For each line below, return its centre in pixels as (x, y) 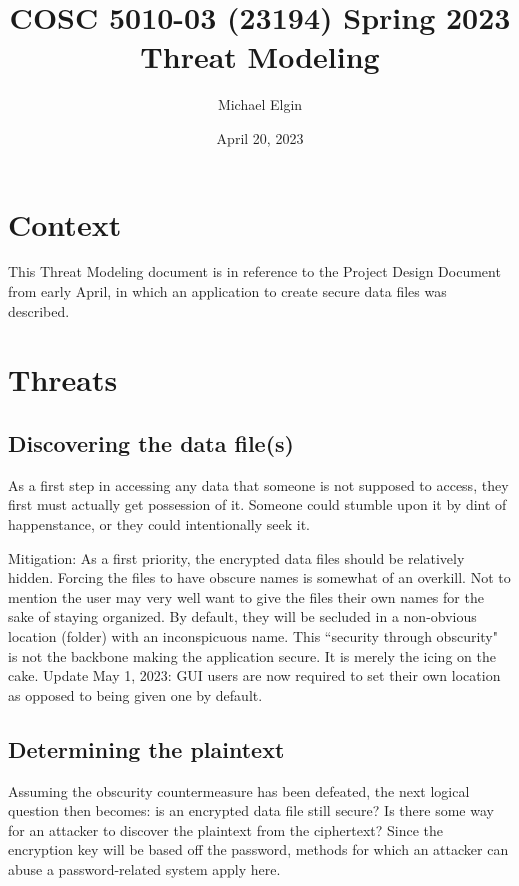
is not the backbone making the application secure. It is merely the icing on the (252, 655)
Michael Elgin (260, 104)
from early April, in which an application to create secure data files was (227, 291)
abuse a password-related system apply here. (144, 868)
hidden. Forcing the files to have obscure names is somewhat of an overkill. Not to (259, 577)
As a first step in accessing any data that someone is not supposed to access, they (258, 484)
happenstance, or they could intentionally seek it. (159, 523)
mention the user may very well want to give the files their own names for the (246, 596)
